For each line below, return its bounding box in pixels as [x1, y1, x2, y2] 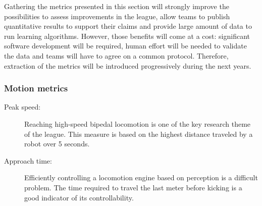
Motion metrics [4, 82, 68, 94]
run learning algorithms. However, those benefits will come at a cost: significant [4, 30, 250, 41]
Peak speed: [4, 101, 41, 112]
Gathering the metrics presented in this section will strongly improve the [4, 1, 229, 11]
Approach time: [4, 155, 52, 166]
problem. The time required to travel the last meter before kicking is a [24, 182, 242, 192]
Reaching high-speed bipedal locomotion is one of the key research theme [24, 118, 251, 129]
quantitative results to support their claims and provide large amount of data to [4, 21, 252, 31]
